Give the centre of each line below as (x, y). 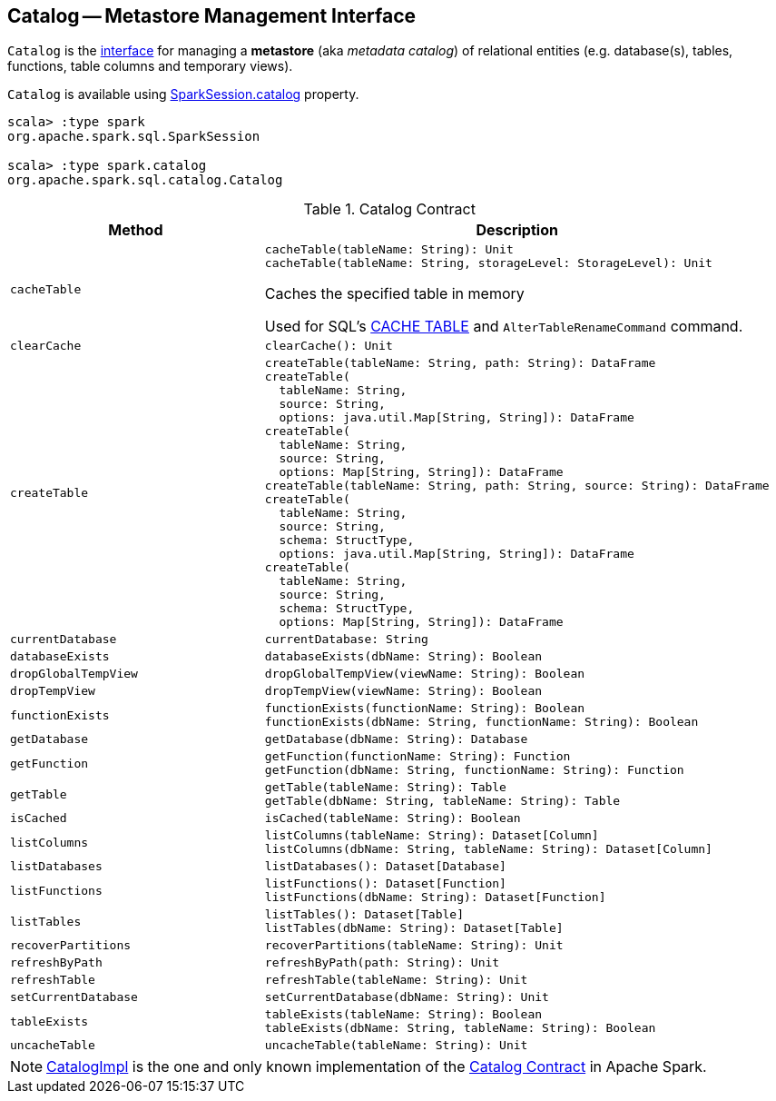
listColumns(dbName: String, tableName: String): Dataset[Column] (488, 849)
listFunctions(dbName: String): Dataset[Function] (435, 898)
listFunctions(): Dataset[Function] (385, 884)
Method (136, 230)
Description (517, 230)
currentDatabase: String (346, 640)
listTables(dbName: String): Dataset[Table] (414, 928)
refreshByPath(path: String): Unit (382, 963)
